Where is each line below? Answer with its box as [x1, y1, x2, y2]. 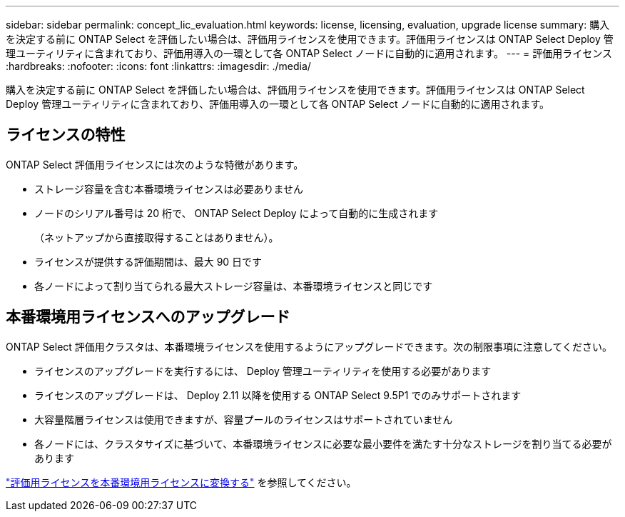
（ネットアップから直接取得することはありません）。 [34, 231, 279, 244]
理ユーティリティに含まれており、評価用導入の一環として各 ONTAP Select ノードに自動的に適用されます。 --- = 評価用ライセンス [6, 47, 612, 59]
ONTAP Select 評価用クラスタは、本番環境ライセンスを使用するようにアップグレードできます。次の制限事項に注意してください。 [6, 340, 613, 353]
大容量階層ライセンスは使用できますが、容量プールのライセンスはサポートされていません [34, 413, 453, 426]
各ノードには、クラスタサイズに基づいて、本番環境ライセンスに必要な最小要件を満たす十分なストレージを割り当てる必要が [34, 437, 612, 450]
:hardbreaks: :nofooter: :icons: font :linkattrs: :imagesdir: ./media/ [6, 60, 311, 72]
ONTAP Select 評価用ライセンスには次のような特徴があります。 [6, 158, 304, 171]
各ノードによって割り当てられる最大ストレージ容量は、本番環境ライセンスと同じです [34, 279, 433, 292]
